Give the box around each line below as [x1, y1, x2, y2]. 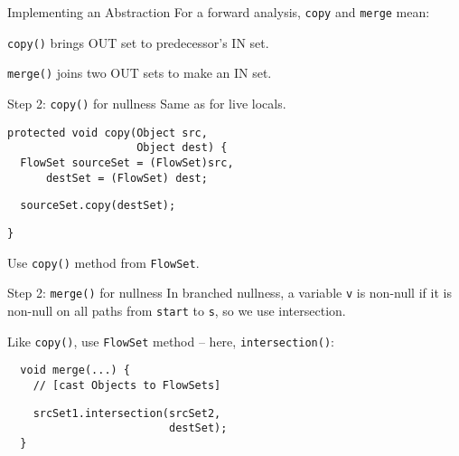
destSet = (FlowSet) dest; [45, 171, 208, 185]
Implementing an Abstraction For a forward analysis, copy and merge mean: [7, 3, 430, 21]
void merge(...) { [20, 364, 131, 377]
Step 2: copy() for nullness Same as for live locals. [7, 93, 286, 112]
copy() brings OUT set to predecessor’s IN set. [7, 33, 269, 52]
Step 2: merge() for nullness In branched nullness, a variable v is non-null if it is [7, 283, 452, 302]
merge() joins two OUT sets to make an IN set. [7, 63, 272, 82]
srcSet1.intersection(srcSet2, [33, 406, 221, 420]
